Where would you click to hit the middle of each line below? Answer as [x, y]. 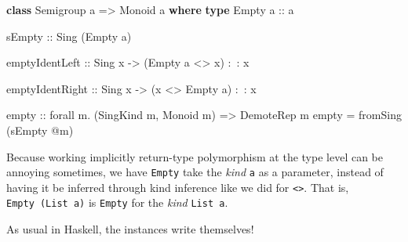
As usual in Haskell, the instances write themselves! [130, 229]
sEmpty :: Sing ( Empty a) [69, 36]
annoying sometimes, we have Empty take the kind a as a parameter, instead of [195, 172]
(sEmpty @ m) [40, 130]
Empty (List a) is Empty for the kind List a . [117, 202]
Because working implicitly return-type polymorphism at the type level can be [195, 156]
